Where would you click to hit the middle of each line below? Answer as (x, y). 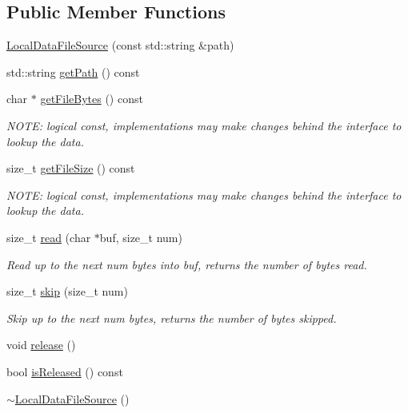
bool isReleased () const (65, 371)
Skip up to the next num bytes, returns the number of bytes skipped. (172, 318)
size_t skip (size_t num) (67, 291)
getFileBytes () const (92, 99)
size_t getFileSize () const (71, 168)
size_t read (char (49, 237)
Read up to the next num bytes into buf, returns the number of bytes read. (187, 264)
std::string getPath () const (73, 71)
